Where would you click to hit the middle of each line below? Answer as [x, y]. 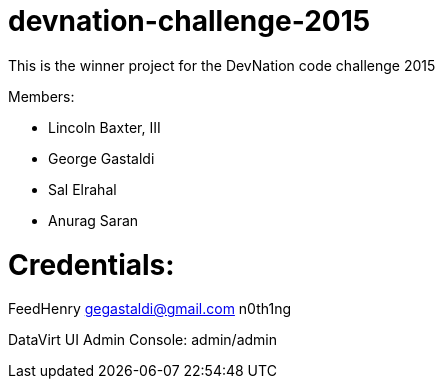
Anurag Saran [93, 220]
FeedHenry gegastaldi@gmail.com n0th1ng [150, 309]
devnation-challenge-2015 [189, 21]
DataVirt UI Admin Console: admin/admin [142, 340]
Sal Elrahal [82, 189]
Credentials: [91, 264]
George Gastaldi [101, 158]
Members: [41, 96]
